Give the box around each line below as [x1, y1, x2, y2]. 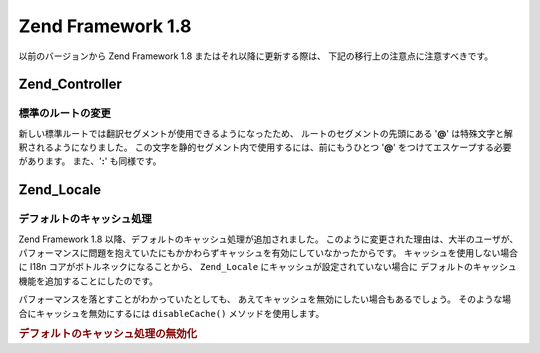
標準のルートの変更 [18, 106, 112, 120]
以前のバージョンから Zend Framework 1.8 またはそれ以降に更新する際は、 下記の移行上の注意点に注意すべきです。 [18, 50, 494, 62]
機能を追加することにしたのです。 [18, 275, 159, 287]
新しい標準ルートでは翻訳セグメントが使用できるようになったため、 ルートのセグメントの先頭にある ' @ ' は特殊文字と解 [18, 127, 514, 139]
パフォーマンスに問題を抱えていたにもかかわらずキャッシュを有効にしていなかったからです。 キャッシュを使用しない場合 [18, 247, 519, 259]
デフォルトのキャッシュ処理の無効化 [18, 327, 198, 341]
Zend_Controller [18, 76, 122, 93]
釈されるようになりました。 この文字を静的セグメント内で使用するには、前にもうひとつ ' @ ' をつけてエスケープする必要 [18, 141, 512, 154]
